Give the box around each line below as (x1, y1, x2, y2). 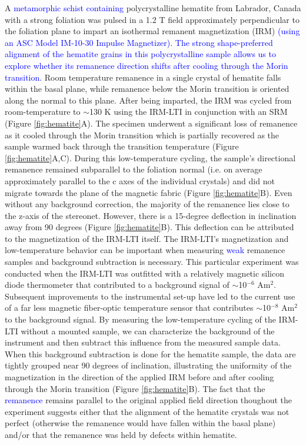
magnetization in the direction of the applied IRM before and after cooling (5, 371, 274, 383)
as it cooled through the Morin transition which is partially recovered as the (5, 128, 280, 141)
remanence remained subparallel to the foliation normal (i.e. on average (5, 163, 262, 175)
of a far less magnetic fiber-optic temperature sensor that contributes (5, 301, 254, 314)
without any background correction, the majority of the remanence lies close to (5, 198, 290, 210)
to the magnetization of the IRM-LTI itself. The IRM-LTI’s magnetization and (5, 232, 289, 244)
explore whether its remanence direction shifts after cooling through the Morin (5, 59, 288, 71)
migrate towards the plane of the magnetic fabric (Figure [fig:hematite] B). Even (5, 186, 292, 198)
